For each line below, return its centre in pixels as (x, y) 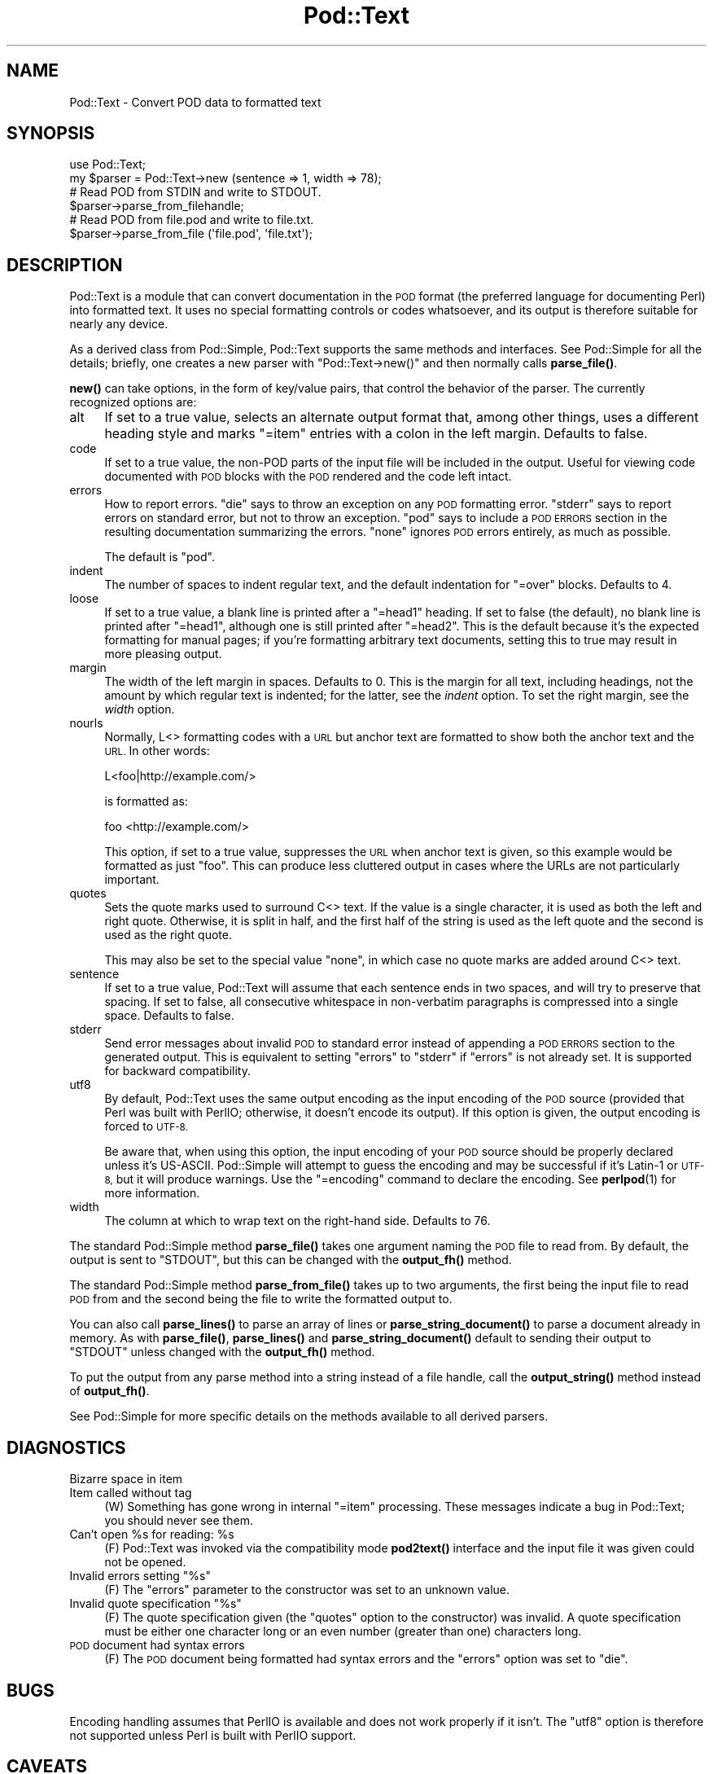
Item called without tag (131, 1493)
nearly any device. (119, 324)
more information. (152, 1193)
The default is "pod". (160, 557)
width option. (140, 709)
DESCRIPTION (65, 265)
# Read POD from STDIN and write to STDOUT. (195, 192)
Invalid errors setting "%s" (140, 1576)
